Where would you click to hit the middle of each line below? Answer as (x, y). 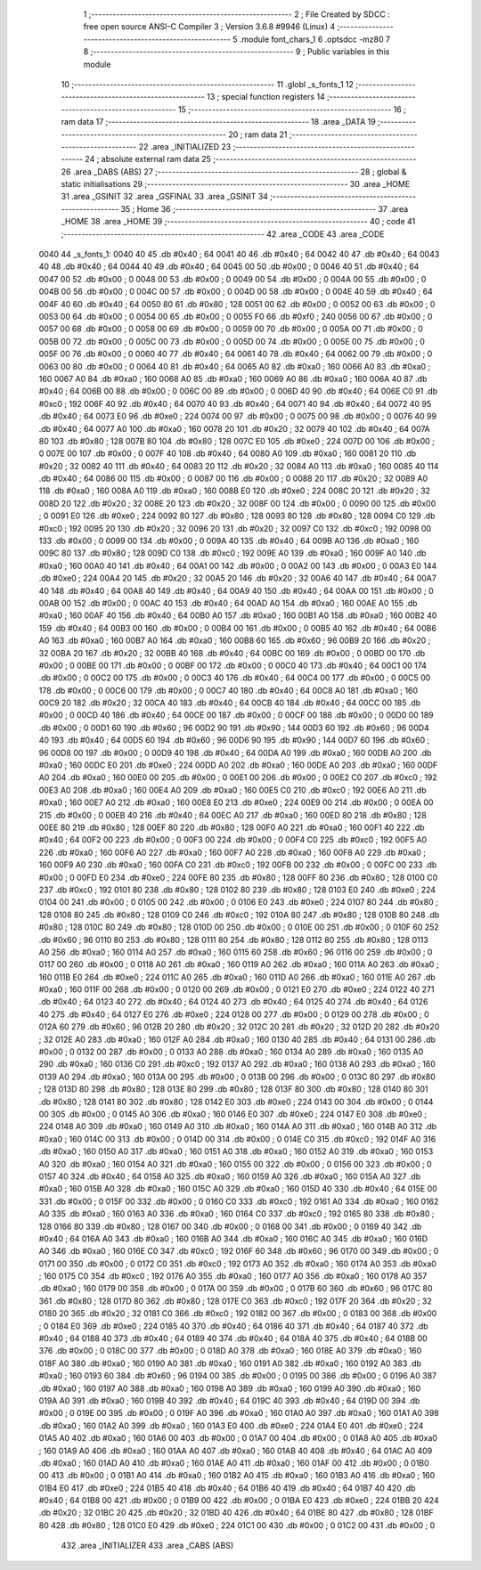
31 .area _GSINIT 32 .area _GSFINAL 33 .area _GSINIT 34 (165, 197)
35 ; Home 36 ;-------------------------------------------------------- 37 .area (265, 208)
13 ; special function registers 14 (265, 97)
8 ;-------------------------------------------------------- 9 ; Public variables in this (236, 52)
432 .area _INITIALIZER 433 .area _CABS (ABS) (147, 1546)
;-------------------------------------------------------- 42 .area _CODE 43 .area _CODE (223, 234)
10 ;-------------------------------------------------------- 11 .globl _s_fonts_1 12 (208, 84)
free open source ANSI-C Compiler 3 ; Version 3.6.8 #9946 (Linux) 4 (209, 27)
